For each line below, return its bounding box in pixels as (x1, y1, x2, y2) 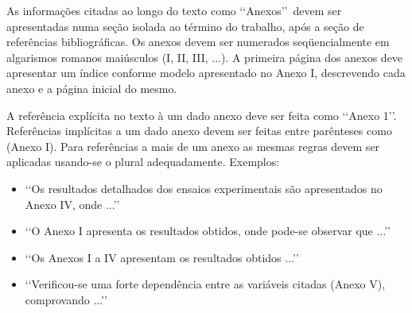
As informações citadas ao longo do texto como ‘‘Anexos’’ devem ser (6, 2, 342, 18)
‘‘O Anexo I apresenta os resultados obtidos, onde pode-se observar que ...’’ (25, 222, 391, 239)
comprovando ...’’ (25, 291, 107, 307)
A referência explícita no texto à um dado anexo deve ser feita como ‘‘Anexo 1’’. (6, 106, 397, 123)
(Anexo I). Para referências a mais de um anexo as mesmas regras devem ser (6, 137, 380, 154)
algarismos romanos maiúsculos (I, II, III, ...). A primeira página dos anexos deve (6, 48, 403, 65)
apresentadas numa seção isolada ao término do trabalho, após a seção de (6, 17, 364, 34)
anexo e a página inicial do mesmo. (6, 79, 177, 96)
